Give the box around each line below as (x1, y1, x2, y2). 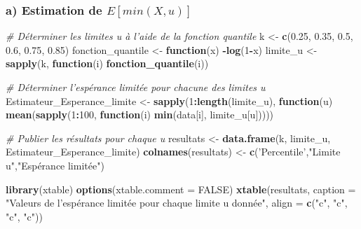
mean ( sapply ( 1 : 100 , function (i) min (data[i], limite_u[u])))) (6, 107, 274, 122)
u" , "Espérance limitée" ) (6, 158, 104, 172)
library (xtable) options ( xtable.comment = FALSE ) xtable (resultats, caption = (6, 181, 356, 196)
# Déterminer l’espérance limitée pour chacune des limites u (6, 80, 266, 94)
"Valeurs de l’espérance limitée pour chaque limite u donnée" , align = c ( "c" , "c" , (6, 195, 348, 210)
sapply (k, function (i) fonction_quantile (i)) (6, 56, 209, 71)
